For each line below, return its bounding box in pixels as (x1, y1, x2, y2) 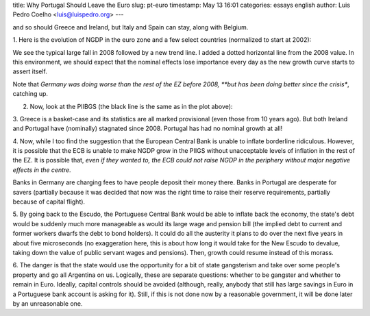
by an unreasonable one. (12, 299, 83, 308)
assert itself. (12, 67, 48, 75)
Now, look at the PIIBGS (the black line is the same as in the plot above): (29, 102, 233, 110)
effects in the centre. (12, 165, 71, 174)
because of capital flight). (12, 197, 86, 206)
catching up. (12, 90, 48, 98)
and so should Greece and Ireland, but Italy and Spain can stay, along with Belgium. (12, 23, 249, 31)
